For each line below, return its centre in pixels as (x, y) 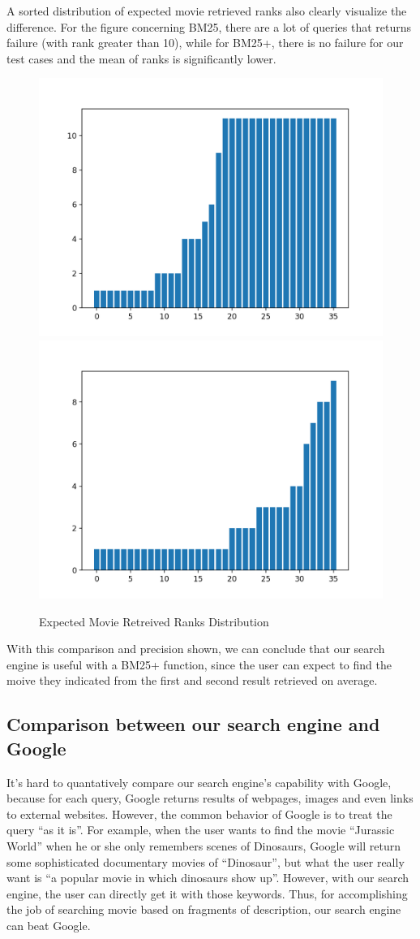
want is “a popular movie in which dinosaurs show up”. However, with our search (208, 878)
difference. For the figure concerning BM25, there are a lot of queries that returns (209, 26)
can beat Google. (49, 925)
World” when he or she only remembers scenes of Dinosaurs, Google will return (204, 845)
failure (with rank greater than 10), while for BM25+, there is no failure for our (205, 43)
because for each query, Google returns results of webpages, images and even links (210, 798)
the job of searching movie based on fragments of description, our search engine (204, 909)
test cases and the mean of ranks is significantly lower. (141, 58)
